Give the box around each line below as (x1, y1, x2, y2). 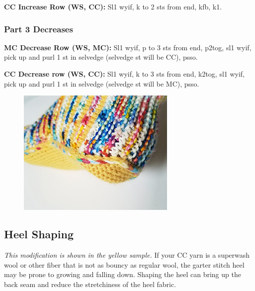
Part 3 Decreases (4, 22, 73, 35)
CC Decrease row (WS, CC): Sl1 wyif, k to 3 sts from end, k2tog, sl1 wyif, (4, 69, 245, 79)
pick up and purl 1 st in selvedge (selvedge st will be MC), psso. (4, 78, 199, 89)
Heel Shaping (4, 226, 74, 242)
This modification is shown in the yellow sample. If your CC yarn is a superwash (4, 249, 250, 260)
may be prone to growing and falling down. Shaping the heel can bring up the (4, 269, 241, 280)
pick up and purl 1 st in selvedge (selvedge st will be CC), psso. (4, 52, 198, 62)
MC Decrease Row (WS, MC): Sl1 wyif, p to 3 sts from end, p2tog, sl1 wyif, (4, 42, 252, 52)
